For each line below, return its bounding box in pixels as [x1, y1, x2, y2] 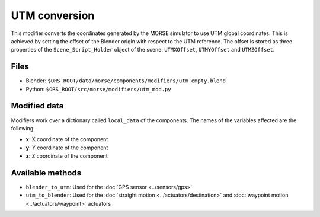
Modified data [11, 101, 64, 111]
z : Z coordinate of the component [25, 152, 108, 159]
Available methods [11, 168, 82, 178]
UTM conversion [11, 9, 95, 22]
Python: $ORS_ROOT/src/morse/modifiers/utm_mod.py [25, 85, 171, 92]
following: [11, 125, 35, 132]
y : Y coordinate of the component [25, 144, 108, 151]
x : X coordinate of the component [25, 136, 108, 143]
